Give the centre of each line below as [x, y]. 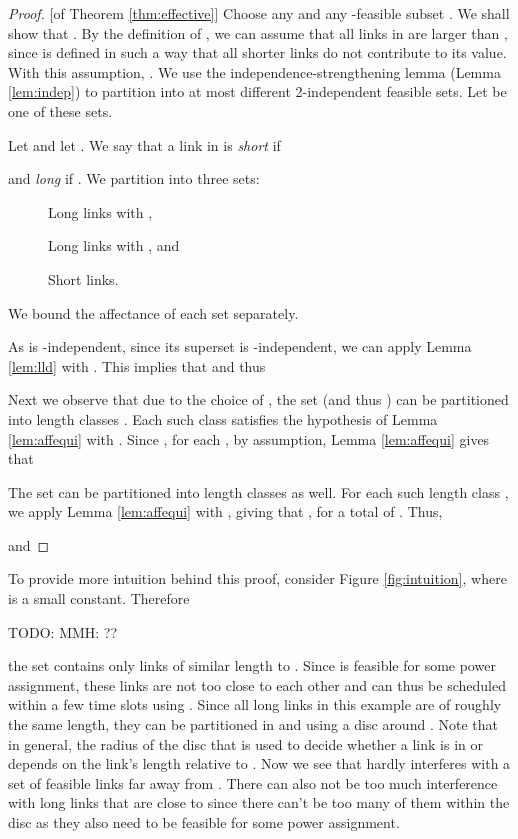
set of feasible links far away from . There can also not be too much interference [253, 782]
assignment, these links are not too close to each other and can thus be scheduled [257, 684]
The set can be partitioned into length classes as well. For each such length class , [258, 491]
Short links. [83, 278]
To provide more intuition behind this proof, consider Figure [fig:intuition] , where [257, 578]
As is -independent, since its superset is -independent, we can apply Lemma [240, 346]
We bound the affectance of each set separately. [153, 312]
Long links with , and [114, 245]
